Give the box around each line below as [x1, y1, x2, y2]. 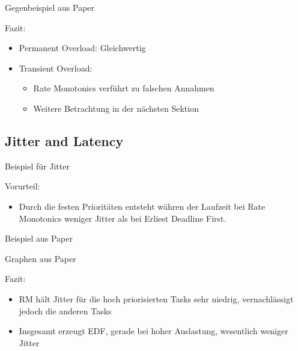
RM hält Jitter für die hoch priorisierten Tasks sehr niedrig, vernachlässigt [19, 292, 294, 305]
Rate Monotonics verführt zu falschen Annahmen [33, 82, 214, 94]
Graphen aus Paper [5, 252, 76, 264]
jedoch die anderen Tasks [19, 304, 112, 317]
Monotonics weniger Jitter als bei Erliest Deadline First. [19, 212, 227, 224]
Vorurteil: [5, 180, 40, 192]
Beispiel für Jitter [5, 159, 70, 172]
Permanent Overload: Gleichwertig [19, 41, 146, 54]
